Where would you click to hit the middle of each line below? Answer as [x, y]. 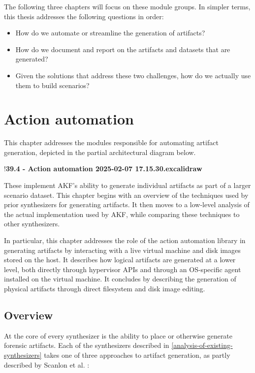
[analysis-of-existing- [202, 345]
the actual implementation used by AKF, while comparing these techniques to [122, 214]
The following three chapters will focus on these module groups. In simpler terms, [127, 6]
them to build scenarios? [52, 85]
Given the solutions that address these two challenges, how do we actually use [133, 75]
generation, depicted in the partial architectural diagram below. [100, 152]
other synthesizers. [32, 224]
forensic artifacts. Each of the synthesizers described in [87, 345]
